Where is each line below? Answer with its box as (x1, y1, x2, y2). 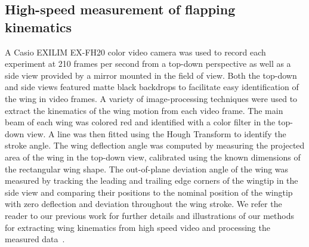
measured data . (5, 233, 65, 245)
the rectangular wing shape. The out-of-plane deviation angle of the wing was (5, 162, 289, 175)
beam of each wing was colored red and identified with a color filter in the (5, 116, 276, 128)
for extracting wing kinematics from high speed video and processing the (5, 221, 270, 233)
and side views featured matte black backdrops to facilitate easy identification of (5, 81, 299, 93)
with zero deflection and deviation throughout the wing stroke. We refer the (5, 197, 282, 210)
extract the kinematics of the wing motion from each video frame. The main (5, 104, 283, 116)
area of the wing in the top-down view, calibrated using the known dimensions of (5, 150, 301, 163)
